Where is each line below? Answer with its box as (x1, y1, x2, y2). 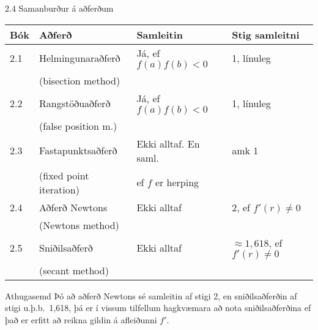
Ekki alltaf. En (136, 136, 200, 151)
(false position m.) (39, 118, 117, 133)
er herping (155, 175, 199, 190)
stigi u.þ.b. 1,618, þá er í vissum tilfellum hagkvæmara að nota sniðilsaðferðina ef (5, 301, 311, 314)
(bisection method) (39, 73, 120, 88)
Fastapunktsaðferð (39, 143, 117, 158)
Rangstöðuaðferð (39, 96, 111, 110)
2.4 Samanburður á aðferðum (5, 2, 114, 14)
